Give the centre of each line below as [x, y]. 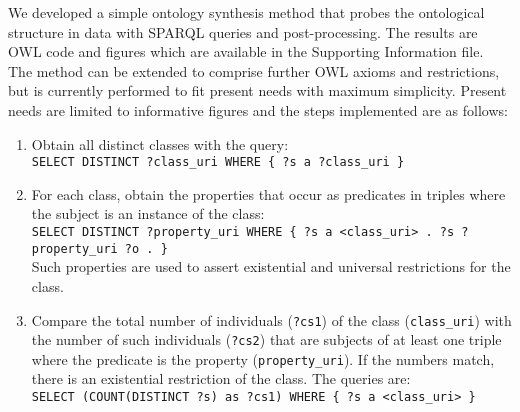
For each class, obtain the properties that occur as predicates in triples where [268, 193]
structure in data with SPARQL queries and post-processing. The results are [243, 31]
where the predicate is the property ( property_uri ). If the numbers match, [263, 358]
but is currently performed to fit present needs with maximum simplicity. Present [257, 90]
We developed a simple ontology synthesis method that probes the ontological [246, 12]
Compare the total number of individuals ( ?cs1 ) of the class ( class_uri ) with [271, 319]
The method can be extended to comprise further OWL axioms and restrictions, [254, 70]
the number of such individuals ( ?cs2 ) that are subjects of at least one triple [266, 339]
